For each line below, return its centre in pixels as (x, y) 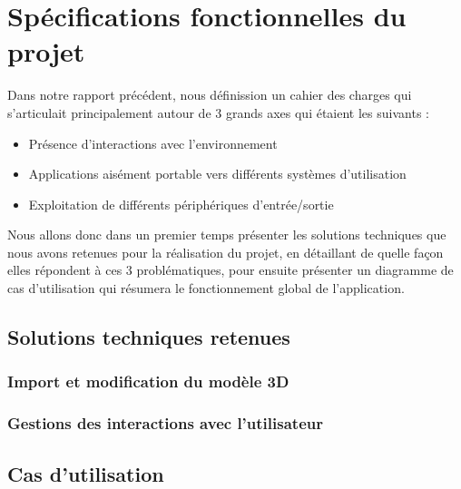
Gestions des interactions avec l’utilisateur (165, 423)
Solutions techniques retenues (149, 337)
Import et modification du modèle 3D (148, 381)
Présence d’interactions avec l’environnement (153, 143)
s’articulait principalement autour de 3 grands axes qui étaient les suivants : (218, 112)
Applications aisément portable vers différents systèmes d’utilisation (217, 174)
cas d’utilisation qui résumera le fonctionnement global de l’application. (206, 288)
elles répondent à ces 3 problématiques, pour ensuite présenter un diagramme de (230, 270)
